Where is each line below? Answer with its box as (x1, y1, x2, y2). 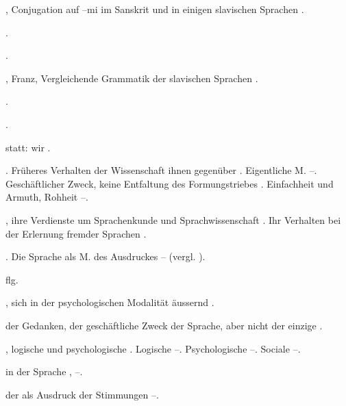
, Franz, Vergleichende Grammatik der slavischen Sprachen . (5, 71, 258, 85)
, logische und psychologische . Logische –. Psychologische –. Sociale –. (5, 341, 301, 355)
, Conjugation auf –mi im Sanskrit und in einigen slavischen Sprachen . (5, 2, 304, 16)
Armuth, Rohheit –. (5, 190, 88, 204)
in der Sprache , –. (5, 364, 83, 379)
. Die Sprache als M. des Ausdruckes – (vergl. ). (5, 249, 206, 264)
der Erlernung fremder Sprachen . (5, 226, 147, 240)
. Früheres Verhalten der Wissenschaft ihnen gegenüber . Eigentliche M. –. (5, 163, 317, 177)
